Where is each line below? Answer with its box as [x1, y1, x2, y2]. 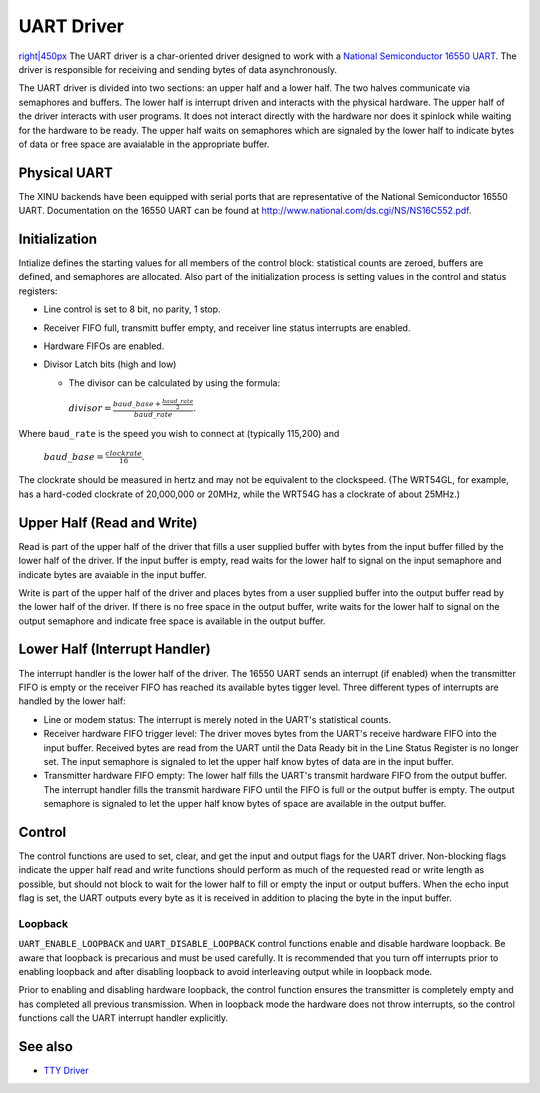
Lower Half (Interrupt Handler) [18, 641, 211, 658]
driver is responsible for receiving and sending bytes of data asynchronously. [18, 63, 338, 75]
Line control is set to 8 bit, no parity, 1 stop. [43, 303, 221, 315]
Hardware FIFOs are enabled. [43, 340, 165, 352]
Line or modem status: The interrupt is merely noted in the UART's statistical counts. [43, 713, 392, 725]
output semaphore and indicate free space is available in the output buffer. [18, 615, 326, 627]
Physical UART [18, 164, 114, 181]
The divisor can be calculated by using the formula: [68, 376, 280, 389]
